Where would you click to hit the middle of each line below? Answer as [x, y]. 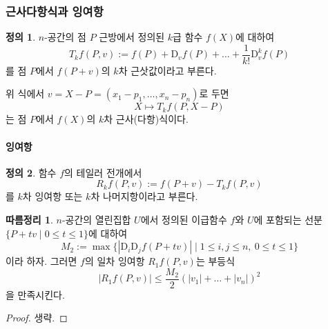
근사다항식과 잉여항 [55, 11]
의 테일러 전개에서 [103, 172]
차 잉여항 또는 [52, 196]
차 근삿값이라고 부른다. [167, 70]
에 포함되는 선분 [288, 220]
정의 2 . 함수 [31, 172]
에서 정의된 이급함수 [184, 220]
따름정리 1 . [29, 220]
